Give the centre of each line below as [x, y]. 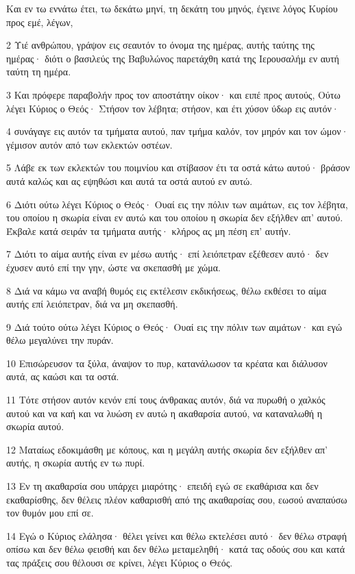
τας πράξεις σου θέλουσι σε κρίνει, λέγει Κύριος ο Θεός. [120, 562]
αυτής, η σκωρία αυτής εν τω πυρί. [76, 463]
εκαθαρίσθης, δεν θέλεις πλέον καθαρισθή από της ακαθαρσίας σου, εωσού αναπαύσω [177, 499]
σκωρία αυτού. [35, 426]
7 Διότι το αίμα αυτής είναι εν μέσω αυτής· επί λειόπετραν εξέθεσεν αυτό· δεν [168, 254]
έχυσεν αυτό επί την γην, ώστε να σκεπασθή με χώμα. [113, 267]
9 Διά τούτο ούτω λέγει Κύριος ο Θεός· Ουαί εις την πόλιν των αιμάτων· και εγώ [174, 326]
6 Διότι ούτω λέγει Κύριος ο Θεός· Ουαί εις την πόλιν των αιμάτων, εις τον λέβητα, [177, 204]
